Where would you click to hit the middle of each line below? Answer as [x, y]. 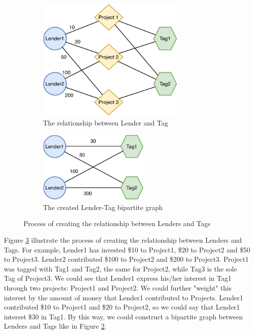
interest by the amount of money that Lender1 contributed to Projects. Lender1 [124, 297]
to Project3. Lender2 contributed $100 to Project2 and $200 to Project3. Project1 [126, 259]
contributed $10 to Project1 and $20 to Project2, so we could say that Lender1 [122, 307]
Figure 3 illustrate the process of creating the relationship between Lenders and [123, 240]
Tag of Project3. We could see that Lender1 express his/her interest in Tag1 [118, 278]
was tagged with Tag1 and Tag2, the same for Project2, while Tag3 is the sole [120, 268]
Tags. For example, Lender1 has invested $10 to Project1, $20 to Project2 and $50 [127, 249]
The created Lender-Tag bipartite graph [103, 207]
